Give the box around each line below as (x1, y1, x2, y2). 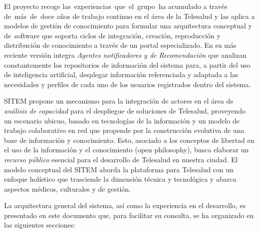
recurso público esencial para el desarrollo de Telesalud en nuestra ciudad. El (4, 154, 238, 164)
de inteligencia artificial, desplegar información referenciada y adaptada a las (4, 69, 239, 80)
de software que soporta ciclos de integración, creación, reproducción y (4, 30, 221, 40)
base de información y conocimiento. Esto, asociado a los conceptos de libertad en (4, 134, 255, 145)
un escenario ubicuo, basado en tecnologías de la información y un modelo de (4, 115, 240, 125)
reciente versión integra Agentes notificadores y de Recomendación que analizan (4, 49, 247, 60)
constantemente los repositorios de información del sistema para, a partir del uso (4, 59, 251, 70)
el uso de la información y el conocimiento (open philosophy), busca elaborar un (4, 144, 249, 155)
